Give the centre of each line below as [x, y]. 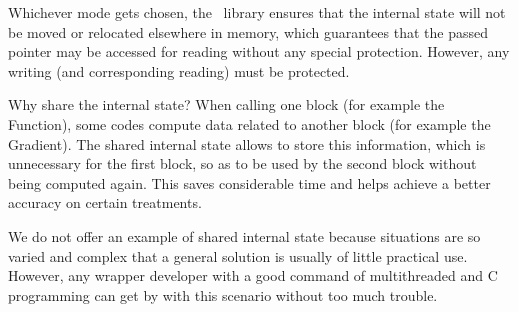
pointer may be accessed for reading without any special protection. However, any [259, 51]
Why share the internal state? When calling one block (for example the [226, 104]
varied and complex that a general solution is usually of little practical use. [238, 255]
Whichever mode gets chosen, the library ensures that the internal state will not [257, 12]
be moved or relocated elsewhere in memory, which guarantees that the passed [248, 31]
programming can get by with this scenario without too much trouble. [223, 294]
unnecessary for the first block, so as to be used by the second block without [242, 163]
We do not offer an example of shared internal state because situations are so [244, 235]
